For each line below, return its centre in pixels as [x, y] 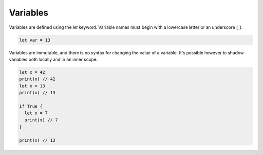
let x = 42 [32, 72]
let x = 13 [32, 86]
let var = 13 [35, 40]
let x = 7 [36, 113]
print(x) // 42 [37, 79]
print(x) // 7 [41, 120]
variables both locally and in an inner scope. [53, 59]
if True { [31, 106]
